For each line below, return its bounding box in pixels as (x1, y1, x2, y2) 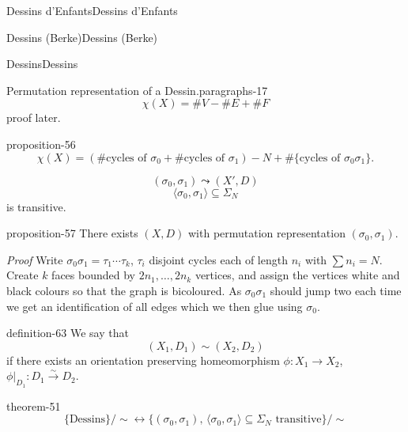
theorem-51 (6, 397, 61, 414)
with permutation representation (187, 225, 346, 241)
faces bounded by (51, 267, 135, 283)
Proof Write (6, 251, 63, 267)
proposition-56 (6, 135, 76, 152)
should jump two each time (270, 282, 402, 298)
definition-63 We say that (6, 324, 129, 341)
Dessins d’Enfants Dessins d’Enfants (6, 2, 178, 18)
